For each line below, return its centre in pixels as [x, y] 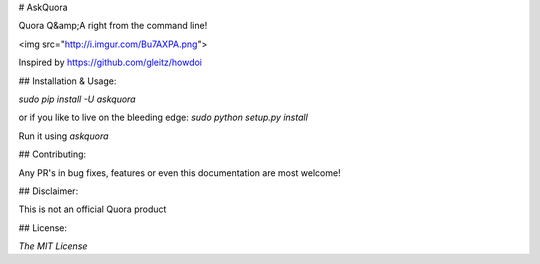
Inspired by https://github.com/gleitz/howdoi [110, 62]
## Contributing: [52, 154]
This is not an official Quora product [92, 209]
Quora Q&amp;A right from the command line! [113, 26]
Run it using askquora [63, 136]
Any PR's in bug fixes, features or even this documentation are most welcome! [179, 172]
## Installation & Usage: [67, 81]
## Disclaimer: [48, 191]
